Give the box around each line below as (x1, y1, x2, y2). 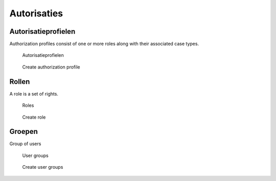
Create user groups (22, 164, 63, 170)
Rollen (9, 77, 30, 86)
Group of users (9, 141, 41, 147)
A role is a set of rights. (9, 90, 59, 97)
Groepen (9, 127, 38, 136)
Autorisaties (9, 8, 63, 19)
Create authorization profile (22, 64, 80, 70)
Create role (22, 114, 46, 120)
